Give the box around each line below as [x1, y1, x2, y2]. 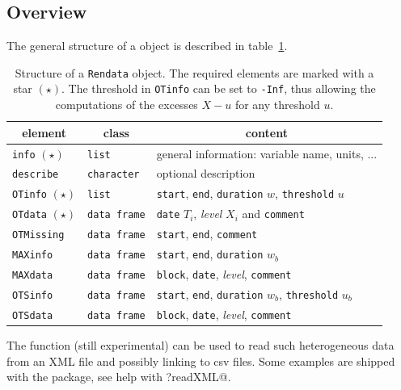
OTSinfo [12, 289, 53, 301]
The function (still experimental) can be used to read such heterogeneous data [6, 336, 395, 353]
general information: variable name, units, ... [156, 145, 378, 161]
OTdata [12, 209, 47, 221]
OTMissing [12, 229, 65, 241]
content [245, 124, 288, 140]
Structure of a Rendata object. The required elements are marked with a [15, 64, 374, 81]
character [87, 169, 140, 181]
